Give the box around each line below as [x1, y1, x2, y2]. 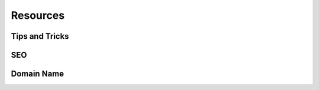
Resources [11, 9, 65, 22]
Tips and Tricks [11, 31, 69, 41]
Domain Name [11, 69, 64, 79]
